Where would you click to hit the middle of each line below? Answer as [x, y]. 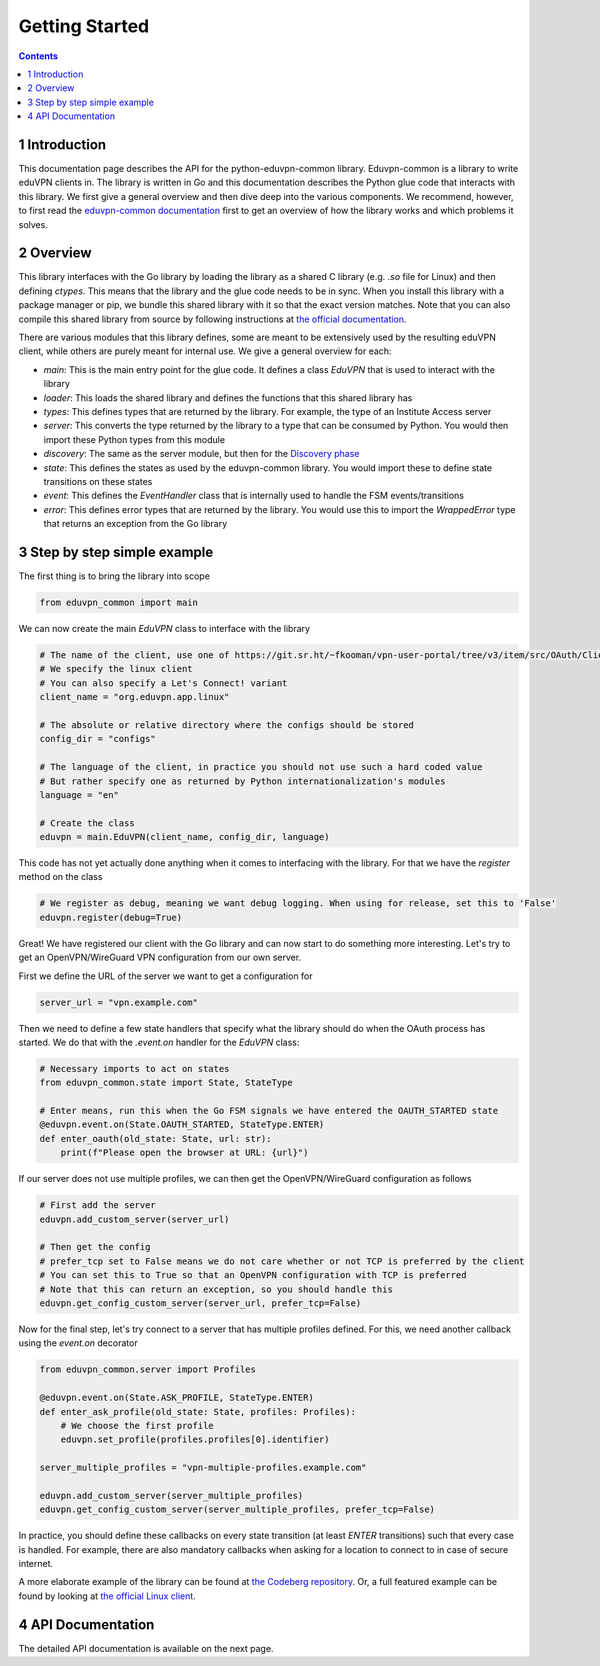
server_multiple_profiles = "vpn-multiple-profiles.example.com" [203, 1468]
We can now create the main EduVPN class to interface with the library [164, 628]
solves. [33, 224]
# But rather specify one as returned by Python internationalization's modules [242, 781]
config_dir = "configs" [98, 739]
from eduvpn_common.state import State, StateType [166, 1083]
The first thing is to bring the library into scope [114, 576]
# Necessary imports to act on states [134, 1068]
